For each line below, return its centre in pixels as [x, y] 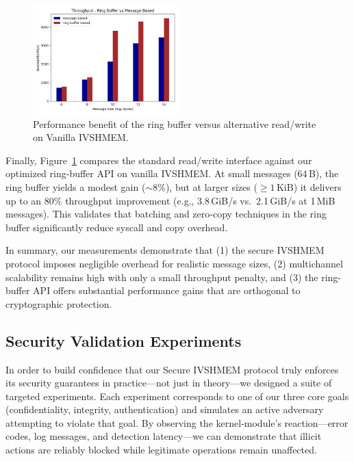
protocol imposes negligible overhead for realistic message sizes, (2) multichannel [174, 263]
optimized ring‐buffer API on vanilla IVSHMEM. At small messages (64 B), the [172, 173]
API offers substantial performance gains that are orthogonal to [167, 290]
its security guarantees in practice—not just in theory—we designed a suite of [169, 383]
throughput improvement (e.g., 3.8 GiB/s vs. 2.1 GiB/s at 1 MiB [200, 200]
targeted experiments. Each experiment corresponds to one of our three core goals [177, 396]
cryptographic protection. [59, 303]
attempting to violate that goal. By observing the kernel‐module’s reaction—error [177, 422]
